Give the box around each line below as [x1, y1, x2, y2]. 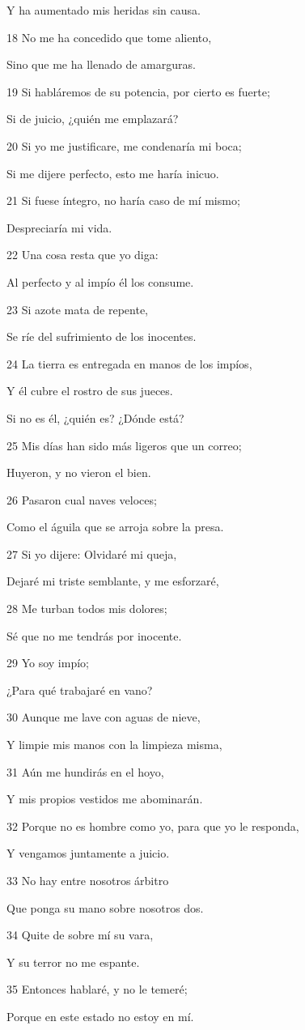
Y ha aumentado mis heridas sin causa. [6, 2, 201, 18]
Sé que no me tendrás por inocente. [6, 627, 182, 644]
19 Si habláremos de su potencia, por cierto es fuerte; [6, 83, 270, 100]
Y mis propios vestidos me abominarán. [6, 790, 203, 807]
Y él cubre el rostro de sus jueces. [6, 382, 173, 399]
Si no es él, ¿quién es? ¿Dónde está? [6, 409, 184, 426]
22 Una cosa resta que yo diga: [6, 246, 159, 263]
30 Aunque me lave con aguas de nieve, [6, 709, 201, 726]
